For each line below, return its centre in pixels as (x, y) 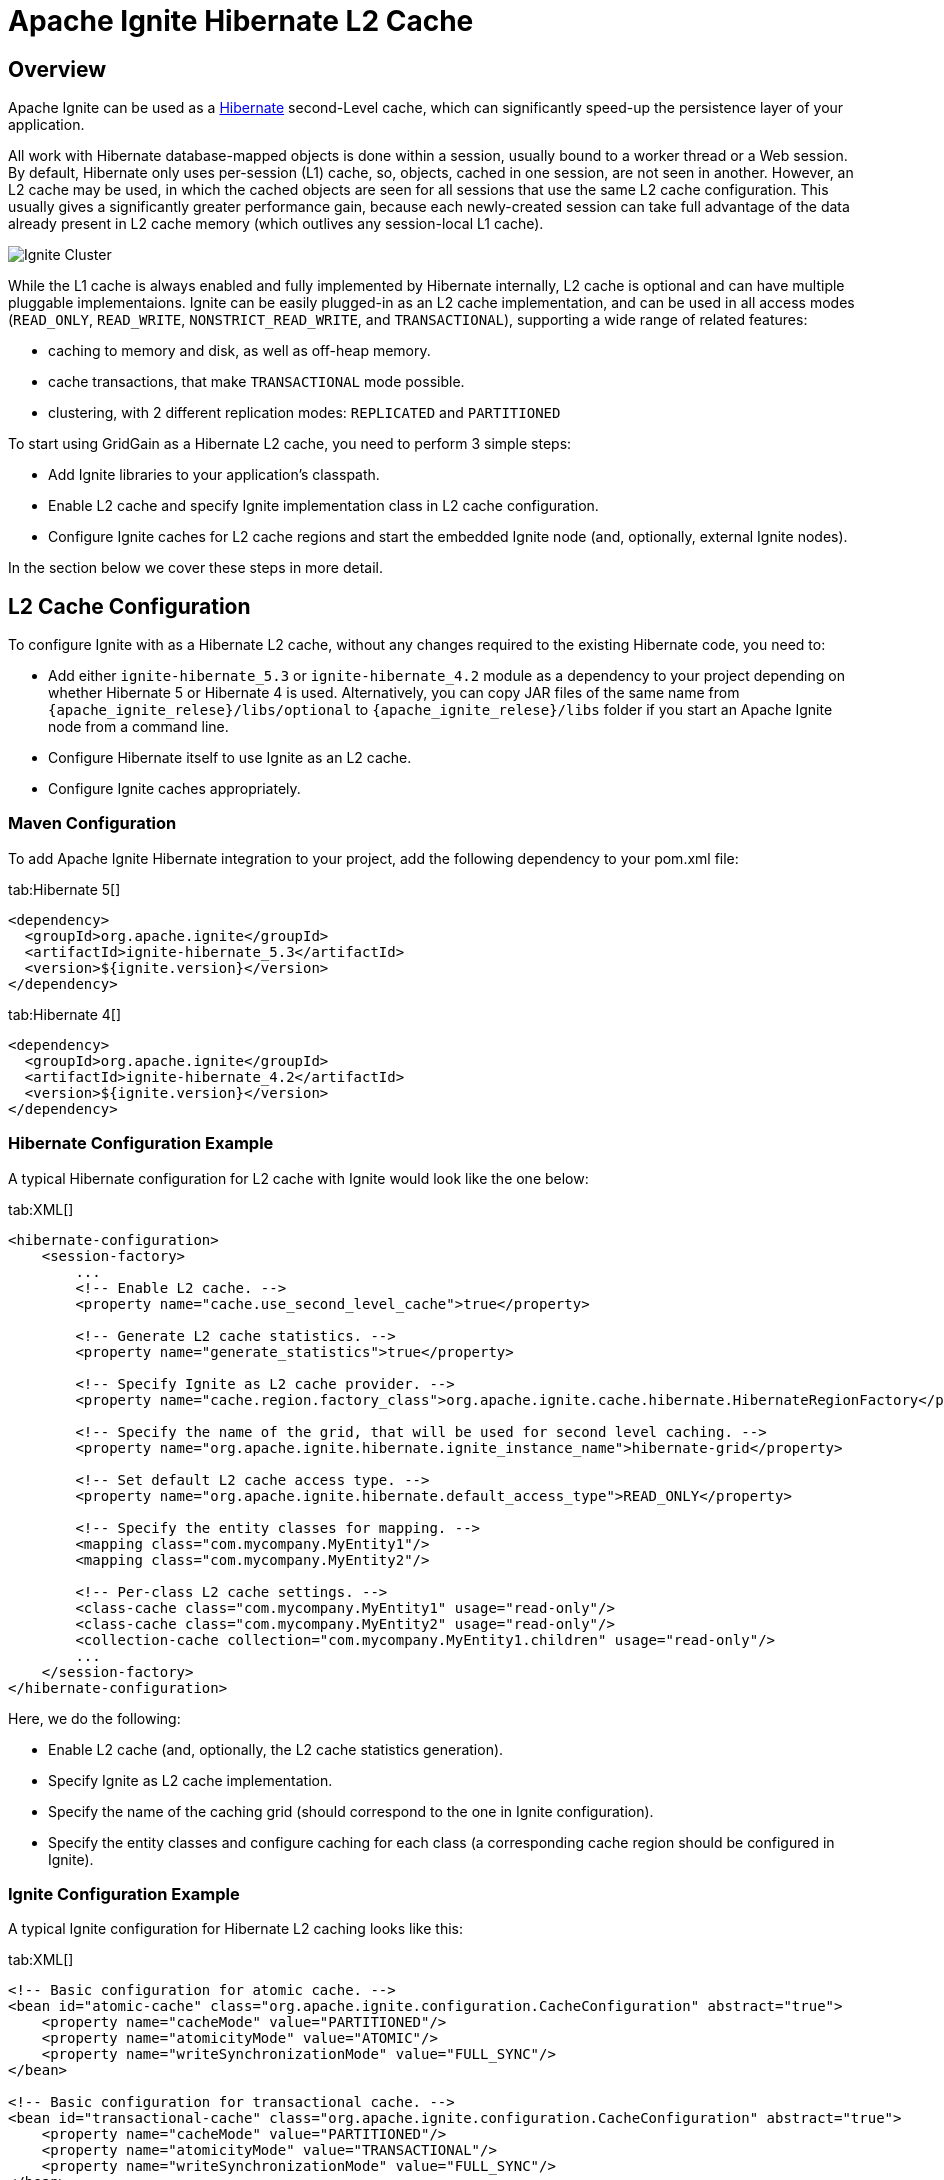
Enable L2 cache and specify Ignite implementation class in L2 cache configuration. (323, 506)
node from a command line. (138, 727)
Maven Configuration (92, 823)
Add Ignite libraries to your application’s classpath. (214, 475)
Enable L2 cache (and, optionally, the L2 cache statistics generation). (276, 1749)
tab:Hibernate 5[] (64, 889)
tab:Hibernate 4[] (65, 1014)
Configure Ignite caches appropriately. (174, 789)
